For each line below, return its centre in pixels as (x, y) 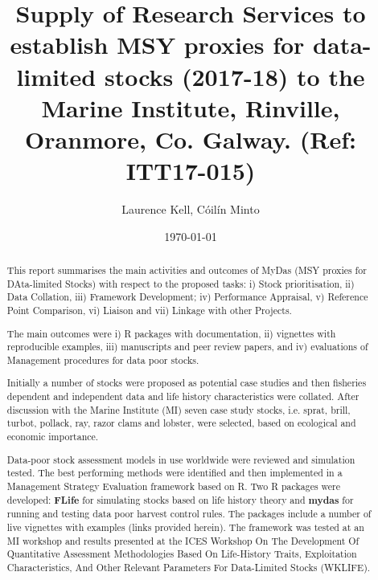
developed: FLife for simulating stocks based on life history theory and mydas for (180, 500)
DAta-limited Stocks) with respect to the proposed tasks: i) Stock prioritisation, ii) (181, 283)
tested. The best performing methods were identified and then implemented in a (175, 473)
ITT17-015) (191, 171)
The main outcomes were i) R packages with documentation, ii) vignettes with (171, 333)
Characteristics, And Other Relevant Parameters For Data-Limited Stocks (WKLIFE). (189, 567)
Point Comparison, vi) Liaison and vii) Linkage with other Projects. (149, 310)
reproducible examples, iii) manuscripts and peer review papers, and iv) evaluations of (187, 347)
